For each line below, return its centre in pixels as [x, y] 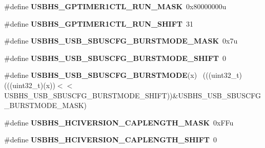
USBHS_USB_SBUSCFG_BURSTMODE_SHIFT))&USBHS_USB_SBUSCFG [132, 95]
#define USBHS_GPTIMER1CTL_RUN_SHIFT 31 [99, 23]
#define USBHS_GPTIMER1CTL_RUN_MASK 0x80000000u [115, 6]
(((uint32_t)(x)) [30, 85]
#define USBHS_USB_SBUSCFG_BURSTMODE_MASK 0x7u [121, 41]
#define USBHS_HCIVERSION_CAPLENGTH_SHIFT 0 [110, 140]
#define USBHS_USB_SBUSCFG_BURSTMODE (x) [101, 75]
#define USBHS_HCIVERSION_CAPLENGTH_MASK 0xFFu [119, 122]
